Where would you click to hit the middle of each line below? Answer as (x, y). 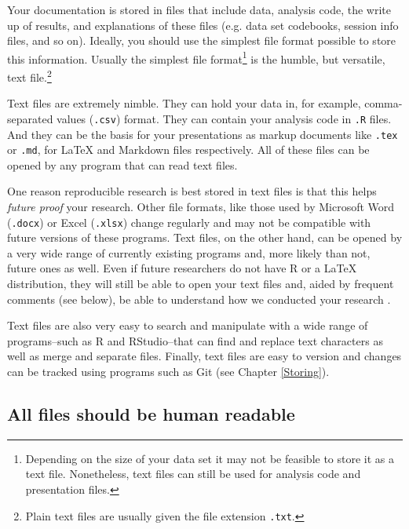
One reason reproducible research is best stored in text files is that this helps (192, 191)
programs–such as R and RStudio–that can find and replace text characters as (195, 340)
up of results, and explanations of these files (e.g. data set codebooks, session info (203, 25)
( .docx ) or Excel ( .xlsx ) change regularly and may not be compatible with (189, 222)
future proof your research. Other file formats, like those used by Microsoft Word (201, 207)
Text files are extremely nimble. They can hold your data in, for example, (184, 103)
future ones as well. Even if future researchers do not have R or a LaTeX (182, 268)
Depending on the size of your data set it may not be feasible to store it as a (210, 458)
